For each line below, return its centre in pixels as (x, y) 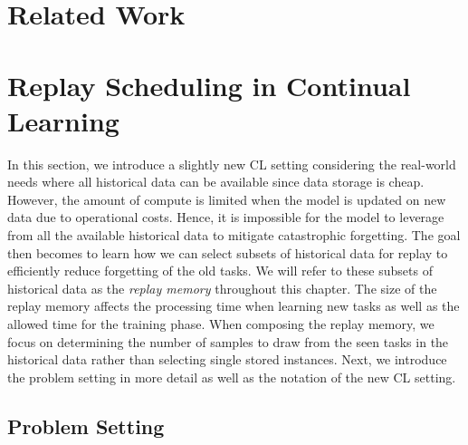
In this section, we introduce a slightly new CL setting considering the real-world (232, 164)
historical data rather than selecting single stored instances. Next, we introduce (227, 359)
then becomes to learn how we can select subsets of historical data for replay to (228, 252)
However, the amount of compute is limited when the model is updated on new (227, 199)
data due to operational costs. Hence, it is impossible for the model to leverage (226, 217)
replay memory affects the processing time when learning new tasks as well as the (234, 306)
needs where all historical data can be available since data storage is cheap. (216, 182)
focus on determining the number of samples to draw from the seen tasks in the (228, 341)
